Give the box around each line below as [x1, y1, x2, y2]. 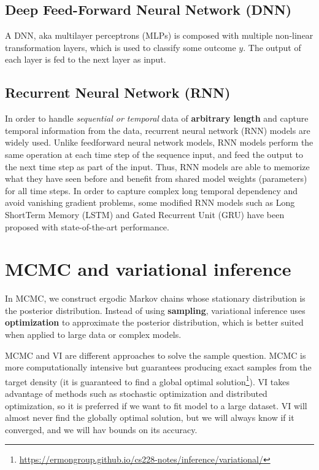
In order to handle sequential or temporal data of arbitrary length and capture [5, 112, 309, 125]
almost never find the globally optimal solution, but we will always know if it [5, 411, 294, 424]
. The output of [243, 41, 301, 53]
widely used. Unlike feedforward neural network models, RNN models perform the [5, 136, 313, 149]
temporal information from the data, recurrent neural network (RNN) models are [5, 123, 310, 136]
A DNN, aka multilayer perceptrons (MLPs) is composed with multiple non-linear [5, 29, 313, 42]
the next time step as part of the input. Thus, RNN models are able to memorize [5, 160, 310, 173]
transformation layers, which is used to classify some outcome [5, 41, 236, 53]
